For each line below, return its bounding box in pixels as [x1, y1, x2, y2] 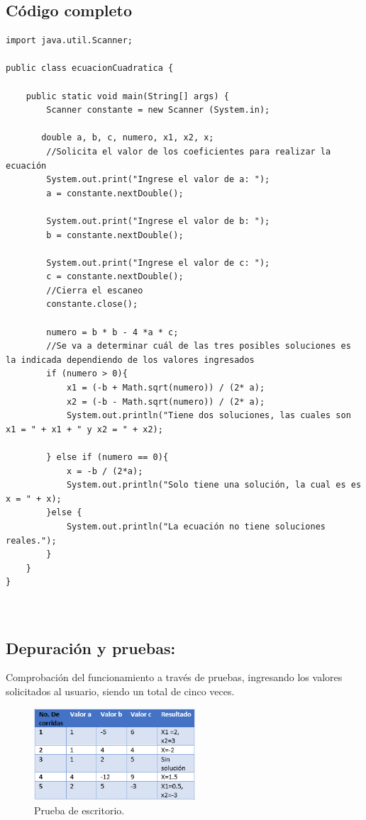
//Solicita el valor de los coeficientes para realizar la [46, 146, 331, 157]
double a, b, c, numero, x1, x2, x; [41, 133, 214, 143]
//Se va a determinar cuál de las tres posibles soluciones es [46, 341, 351, 352]
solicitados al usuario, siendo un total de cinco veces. [6, 683, 235, 698]
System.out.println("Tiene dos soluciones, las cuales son [66, 410, 351, 421]
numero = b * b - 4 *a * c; [46, 327, 179, 337]
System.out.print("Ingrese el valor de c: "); [46, 257, 270, 268]
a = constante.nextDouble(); [46, 188, 184, 198]
